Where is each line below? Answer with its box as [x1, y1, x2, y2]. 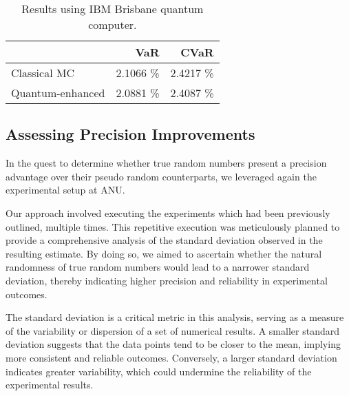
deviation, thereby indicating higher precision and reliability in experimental [6, 273, 328, 287]
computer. [88, 17, 137, 32]
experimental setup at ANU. [6, 183, 125, 197]
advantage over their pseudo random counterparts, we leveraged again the [6, 169, 317, 183]
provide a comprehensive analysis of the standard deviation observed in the [6, 233, 323, 247]
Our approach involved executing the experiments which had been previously [6, 205, 330, 220]
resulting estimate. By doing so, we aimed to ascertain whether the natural [6, 246, 322, 260]
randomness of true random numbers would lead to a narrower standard [6, 260, 310, 274]
